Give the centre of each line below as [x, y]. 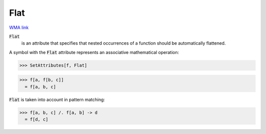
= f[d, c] [37, 120]
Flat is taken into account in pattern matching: [57, 99]
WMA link [19, 27]
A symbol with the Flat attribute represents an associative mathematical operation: [94, 52]
